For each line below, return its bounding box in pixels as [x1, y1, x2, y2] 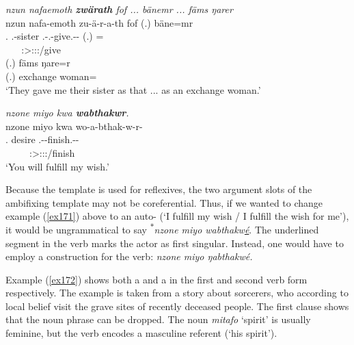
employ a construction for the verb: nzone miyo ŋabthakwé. [5, 249, 253, 264]
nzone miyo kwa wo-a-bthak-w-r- [5, 118, 143, 133]
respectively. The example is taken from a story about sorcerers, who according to [5, 285, 349, 300]
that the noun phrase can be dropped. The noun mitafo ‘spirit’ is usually [5, 312, 311, 327]
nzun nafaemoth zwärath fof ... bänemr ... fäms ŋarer [5, 2, 233, 16]
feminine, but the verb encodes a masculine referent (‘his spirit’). [5, 326, 277, 340]
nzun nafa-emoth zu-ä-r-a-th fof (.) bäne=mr [5, 15, 193, 29]
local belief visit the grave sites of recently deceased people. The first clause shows [5, 298, 349, 313]
